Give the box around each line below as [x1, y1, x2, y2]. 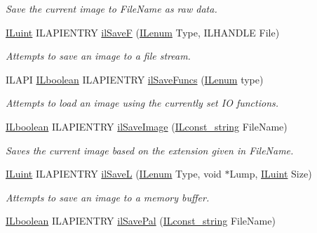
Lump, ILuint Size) [229, 166, 312, 181]
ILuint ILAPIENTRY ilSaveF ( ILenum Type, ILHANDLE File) [6, 25, 280, 39]
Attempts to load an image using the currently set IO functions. [6, 95, 279, 110]
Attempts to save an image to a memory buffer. [6, 189, 210, 204]
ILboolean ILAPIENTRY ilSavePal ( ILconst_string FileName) [6, 213, 276, 228]
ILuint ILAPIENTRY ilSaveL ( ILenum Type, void [6, 166, 222, 181]
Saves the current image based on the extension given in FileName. [6, 142, 294, 157]
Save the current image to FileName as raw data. [6, 1, 217, 15]
